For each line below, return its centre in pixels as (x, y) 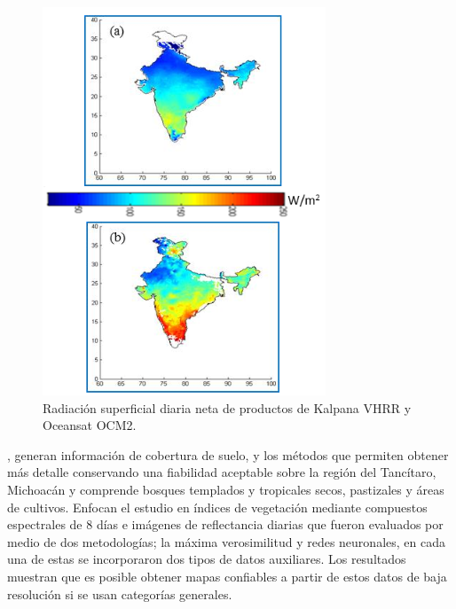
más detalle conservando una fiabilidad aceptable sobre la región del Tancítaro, (222, 472)
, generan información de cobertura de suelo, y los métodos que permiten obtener (228, 454)
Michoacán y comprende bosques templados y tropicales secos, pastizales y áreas (226, 489)
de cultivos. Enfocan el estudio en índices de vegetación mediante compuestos (217, 507)
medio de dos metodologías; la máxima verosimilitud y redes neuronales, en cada (226, 541)
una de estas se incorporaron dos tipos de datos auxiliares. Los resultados (207, 559)
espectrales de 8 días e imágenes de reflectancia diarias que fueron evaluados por (225, 524)
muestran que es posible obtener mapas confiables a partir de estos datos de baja (227, 576)
